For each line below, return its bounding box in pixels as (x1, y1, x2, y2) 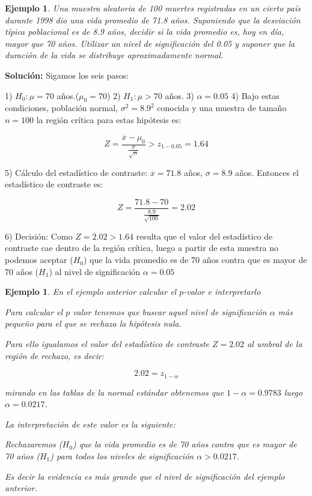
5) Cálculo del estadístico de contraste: (5, 166, 148, 178)
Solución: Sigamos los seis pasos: (5, 68, 129, 81)
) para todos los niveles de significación (50, 450, 194, 462)
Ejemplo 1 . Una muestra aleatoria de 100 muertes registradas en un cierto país (5, 2, 301, 14)
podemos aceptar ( (5, 253, 73, 266)
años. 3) (165, 89, 194, 101)
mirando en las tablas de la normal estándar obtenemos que (5, 386, 224, 398)
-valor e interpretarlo (183, 285, 261, 298)
